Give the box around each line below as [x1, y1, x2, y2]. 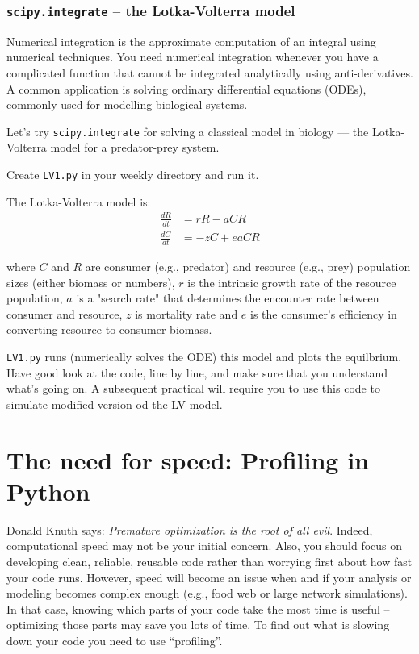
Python [6, 474, 90, 507]
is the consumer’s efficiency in [250, 305, 397, 322]
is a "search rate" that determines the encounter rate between [76, 290, 379, 306]
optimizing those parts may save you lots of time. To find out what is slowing [6, 616, 390, 633]
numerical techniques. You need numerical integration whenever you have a [6, 48, 379, 65]
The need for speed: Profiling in [6, 443, 369, 476]
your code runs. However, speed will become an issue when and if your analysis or [6, 569, 412, 585]
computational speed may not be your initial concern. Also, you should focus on [6, 537, 403, 554]
